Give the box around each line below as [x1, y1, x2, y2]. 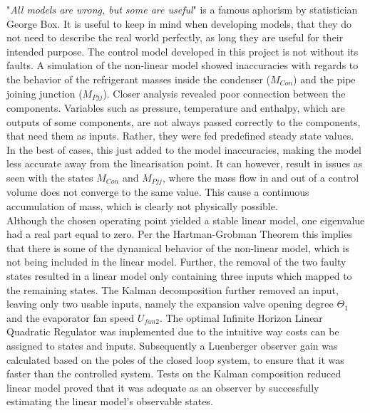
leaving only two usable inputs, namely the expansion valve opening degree [6, 296, 334, 311]
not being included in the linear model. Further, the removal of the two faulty [6, 254, 346, 269]
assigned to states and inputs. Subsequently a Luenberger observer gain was [6, 338, 338, 352]
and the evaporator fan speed [6, 310, 135, 325]
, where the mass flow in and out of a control [162, 169, 359, 184]
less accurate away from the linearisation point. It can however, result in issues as [6, 156, 363, 171]
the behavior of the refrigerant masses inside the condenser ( [6, 71, 271, 86]
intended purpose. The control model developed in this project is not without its [6, 43, 359, 58]
